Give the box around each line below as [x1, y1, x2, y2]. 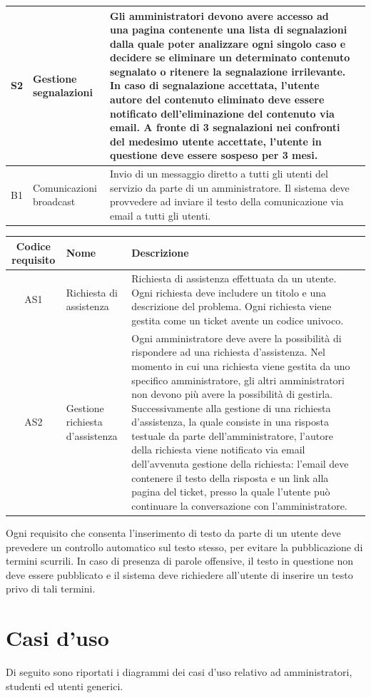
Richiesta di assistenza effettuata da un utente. [131, 271, 337, 286]
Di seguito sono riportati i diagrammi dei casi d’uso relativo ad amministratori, [6, 664, 352, 679]
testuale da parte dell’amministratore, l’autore [131, 428, 333, 443]
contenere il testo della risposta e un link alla [131, 470, 329, 485]
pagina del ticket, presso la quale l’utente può [131, 484, 330, 499]
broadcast [33, 194, 76, 209]
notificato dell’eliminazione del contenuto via [109, 106, 335, 120]
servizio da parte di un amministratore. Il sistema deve [109, 180, 350, 195]
